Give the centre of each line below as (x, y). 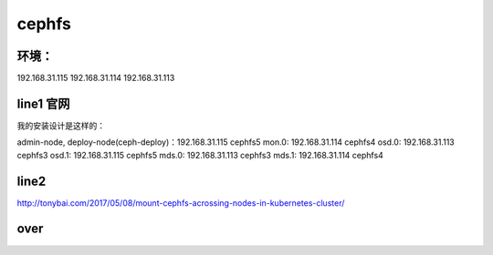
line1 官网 (43, 103)
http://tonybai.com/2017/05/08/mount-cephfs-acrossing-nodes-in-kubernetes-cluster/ (181, 203)
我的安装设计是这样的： (61, 125)
